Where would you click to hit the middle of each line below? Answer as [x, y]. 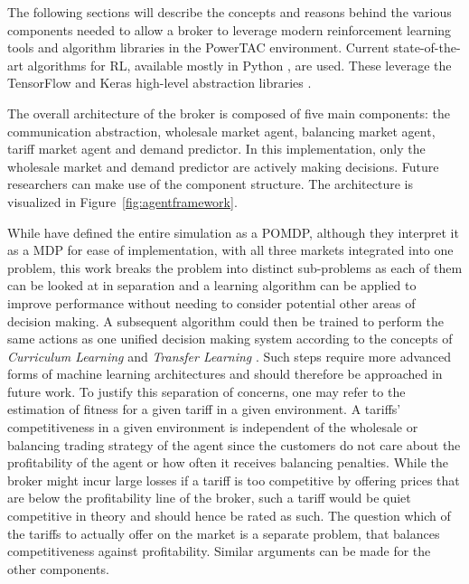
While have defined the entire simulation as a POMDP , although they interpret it [233, 232]
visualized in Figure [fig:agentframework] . [122, 201]
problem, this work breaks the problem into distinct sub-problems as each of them [235, 267]
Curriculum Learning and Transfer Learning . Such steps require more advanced [230, 356]
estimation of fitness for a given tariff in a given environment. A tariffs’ [204, 409]
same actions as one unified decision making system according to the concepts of [230, 339]
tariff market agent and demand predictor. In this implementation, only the [216, 149]
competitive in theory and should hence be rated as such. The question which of [229, 516]
